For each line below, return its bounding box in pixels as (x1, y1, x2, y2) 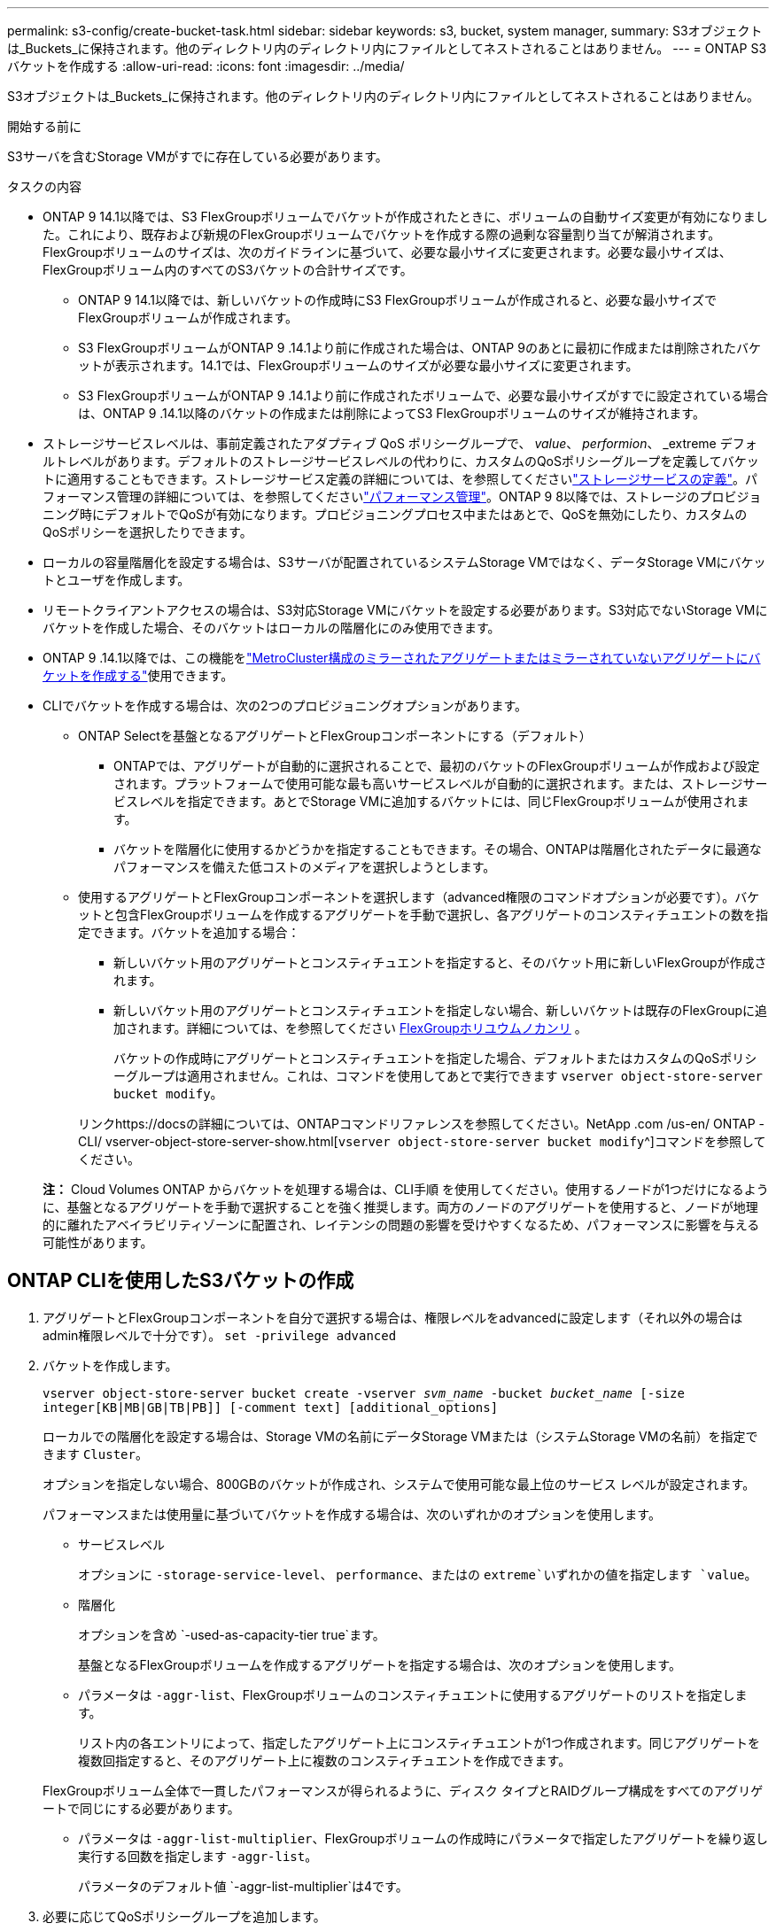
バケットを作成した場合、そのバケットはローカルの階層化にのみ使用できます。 (43, 620, 501, 635)
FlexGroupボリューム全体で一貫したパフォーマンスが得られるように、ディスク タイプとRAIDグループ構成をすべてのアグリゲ (43, 1782, 764, 1798)
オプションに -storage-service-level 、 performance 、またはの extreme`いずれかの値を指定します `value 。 (78, 1566, 757, 1582)
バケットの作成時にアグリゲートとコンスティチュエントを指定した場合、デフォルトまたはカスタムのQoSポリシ (113, 1051, 757, 1066)
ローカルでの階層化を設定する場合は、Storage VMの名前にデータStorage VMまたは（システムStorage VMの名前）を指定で (43, 1428, 758, 1444)
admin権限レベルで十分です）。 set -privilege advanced (43, 1327, 397, 1343)
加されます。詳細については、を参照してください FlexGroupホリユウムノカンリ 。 (113, 1020, 587, 1035)
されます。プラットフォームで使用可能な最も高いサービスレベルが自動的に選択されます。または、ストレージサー (113, 776, 768, 791)
